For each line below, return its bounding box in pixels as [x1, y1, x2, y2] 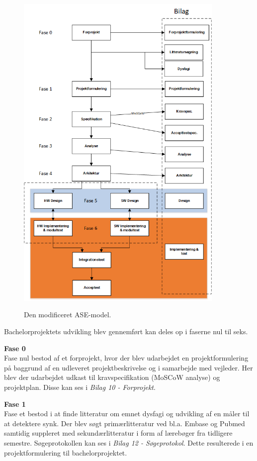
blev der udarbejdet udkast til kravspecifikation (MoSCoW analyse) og [4, 372, 220, 382]
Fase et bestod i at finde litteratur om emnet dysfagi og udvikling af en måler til [4, 408, 250, 419]
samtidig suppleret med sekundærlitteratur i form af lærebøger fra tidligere [4, 428, 233, 438]
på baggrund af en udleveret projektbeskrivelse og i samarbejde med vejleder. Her [4, 362, 253, 372]
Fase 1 [4, 398, 26, 409]
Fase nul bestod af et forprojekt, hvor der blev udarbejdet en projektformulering [4, 353, 249, 363]
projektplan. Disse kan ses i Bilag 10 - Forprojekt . [4, 382, 156, 392]
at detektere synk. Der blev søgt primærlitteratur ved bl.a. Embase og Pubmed [4, 418, 245, 428]
